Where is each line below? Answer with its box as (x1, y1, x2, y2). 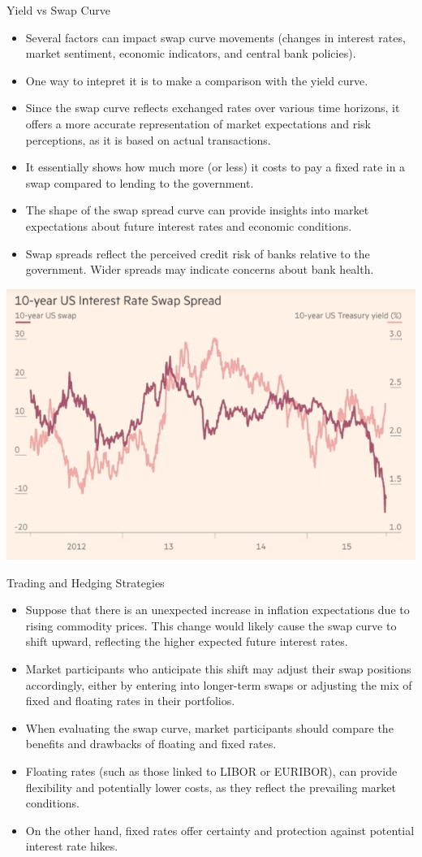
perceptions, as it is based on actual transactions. (25, 131, 271, 148)
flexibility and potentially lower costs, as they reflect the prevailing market (25, 778, 396, 795)
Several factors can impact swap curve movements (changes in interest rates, (25, 28, 406, 45)
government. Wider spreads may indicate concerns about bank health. (25, 261, 374, 278)
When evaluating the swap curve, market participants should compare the (25, 719, 394, 736)
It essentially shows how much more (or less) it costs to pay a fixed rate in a (25, 158, 406, 175)
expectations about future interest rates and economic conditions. (25, 217, 352, 234)
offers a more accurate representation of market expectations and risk (25, 115, 372, 132)
